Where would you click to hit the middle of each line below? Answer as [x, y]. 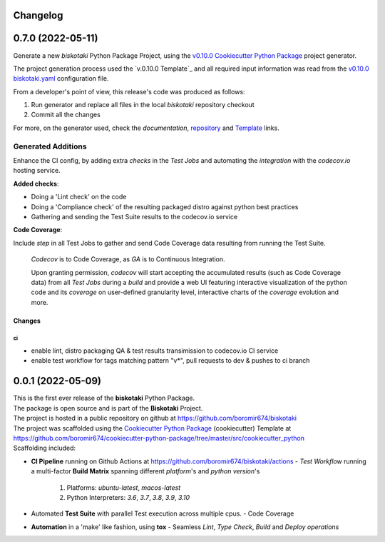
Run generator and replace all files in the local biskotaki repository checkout [143, 105]
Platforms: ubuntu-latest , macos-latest [124, 487]
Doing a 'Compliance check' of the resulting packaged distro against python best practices [165, 206]
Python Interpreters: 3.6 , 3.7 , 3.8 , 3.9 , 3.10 [128, 497]
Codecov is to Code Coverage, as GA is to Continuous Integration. [128, 259]
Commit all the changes [66, 115]
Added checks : [36, 184]
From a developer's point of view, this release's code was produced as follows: [129, 91]
